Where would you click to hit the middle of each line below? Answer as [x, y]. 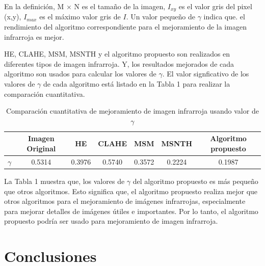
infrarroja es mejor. [34, 36]
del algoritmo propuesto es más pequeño [195, 181]
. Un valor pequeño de [161, 17]
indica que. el [224, 17]
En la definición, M [34, 6]
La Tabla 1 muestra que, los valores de [64, 181]
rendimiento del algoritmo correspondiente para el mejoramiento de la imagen [125, 27]
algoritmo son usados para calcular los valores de [80, 74]
